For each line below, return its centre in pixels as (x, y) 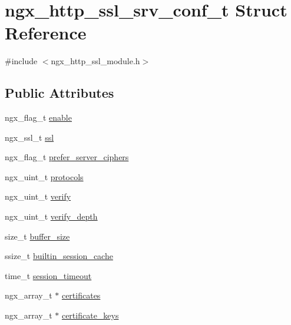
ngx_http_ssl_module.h (95, 61)
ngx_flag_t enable (38, 117)
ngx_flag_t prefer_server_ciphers (67, 157)
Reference (46, 33)
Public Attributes (59, 93)
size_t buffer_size (37, 236)
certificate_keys (90, 315)
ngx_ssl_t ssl (29, 137)
